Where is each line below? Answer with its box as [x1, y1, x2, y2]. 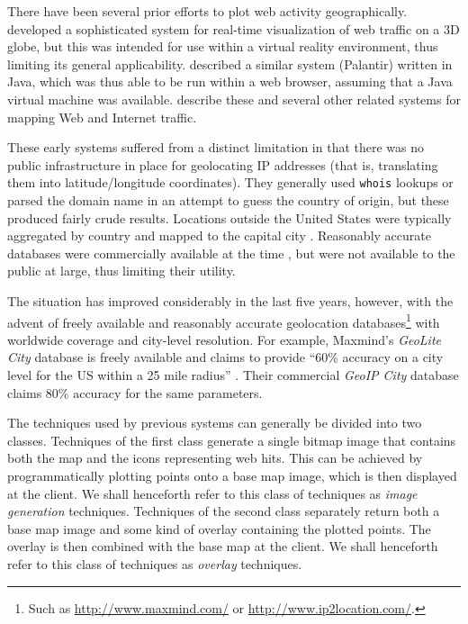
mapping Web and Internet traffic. [7, 107, 197, 126]
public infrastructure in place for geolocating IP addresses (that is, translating [7, 155, 438, 174]
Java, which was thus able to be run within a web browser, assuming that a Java [7, 72, 453, 91]
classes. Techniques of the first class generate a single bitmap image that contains [7, 430, 456, 449]
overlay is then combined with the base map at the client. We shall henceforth [7, 537, 438, 556]
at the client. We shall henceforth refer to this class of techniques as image [7, 484, 418, 502]
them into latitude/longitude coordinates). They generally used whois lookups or [7, 173, 454, 192]
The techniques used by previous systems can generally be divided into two [7, 413, 422, 432]
